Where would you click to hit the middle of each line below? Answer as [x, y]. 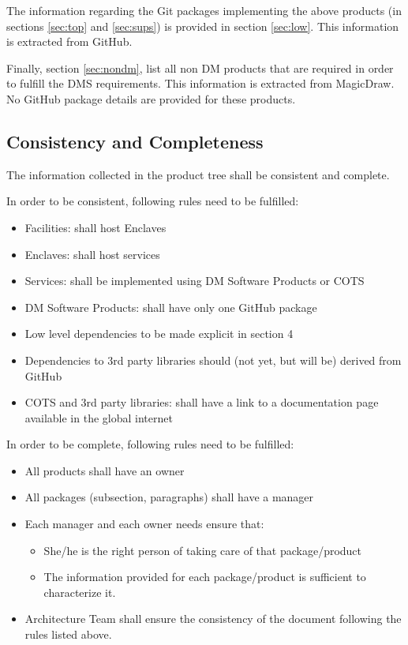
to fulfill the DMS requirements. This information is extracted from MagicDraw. [200, 83]
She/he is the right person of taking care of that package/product [203, 550]
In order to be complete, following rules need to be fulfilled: [150, 444]
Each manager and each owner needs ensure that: [144, 524]
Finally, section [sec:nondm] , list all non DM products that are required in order [200, 67]
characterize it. [80, 592]
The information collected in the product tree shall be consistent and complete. [198, 174]
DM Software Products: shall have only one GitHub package [171, 307]
